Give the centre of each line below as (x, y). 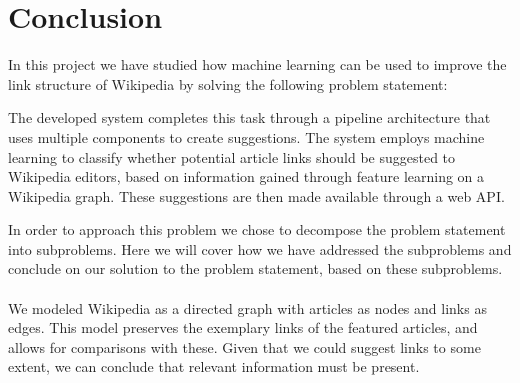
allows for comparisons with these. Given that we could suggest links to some (244, 346)
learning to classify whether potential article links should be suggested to (232, 156)
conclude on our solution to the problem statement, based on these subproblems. (255, 268)
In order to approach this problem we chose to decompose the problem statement (257, 229)
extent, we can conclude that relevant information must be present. (214, 366)
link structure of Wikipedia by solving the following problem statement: (228, 83)
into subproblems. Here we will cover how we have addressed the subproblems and (260, 248)
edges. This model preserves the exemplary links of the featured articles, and (243, 327)
